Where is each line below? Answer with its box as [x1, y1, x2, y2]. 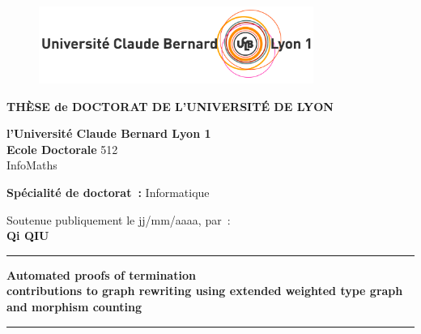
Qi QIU [6, 227, 49, 244]
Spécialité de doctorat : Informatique [6, 184, 210, 201]
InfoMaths [6, 156, 57, 173]
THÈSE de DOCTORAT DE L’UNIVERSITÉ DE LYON [6, 97, 334, 114]
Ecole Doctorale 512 [6, 140, 118, 157]
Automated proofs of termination [6, 266, 196, 283]
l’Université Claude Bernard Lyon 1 [6, 125, 211, 142]
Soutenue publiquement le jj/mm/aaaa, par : [6, 211, 231, 228]
